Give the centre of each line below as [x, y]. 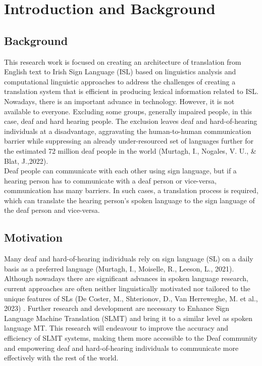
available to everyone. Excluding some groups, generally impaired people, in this [128, 111]
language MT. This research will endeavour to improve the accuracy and [116, 328]
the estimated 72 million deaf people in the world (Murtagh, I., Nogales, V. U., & [130, 150]
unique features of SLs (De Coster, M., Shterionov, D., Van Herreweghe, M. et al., [131, 298]
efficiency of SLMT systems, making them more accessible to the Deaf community [131, 338]
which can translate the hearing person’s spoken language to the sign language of [129, 200]
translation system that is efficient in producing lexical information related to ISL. [131, 91]
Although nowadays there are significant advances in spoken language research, [126, 278]
